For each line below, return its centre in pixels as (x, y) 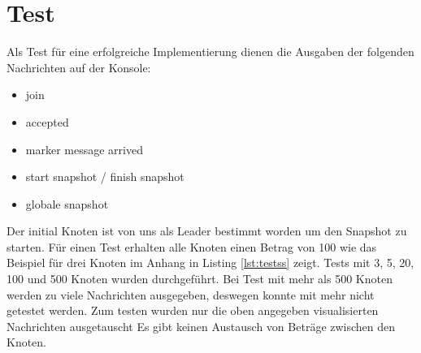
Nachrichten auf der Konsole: (79, 67)
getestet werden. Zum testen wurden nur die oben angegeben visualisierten (193, 310)
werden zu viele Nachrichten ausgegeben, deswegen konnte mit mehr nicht (191, 294)
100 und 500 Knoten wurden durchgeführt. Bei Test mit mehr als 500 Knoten (200, 279)
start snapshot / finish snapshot (105, 176)
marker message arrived (84, 149)
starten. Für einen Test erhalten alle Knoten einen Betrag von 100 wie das (192, 246)
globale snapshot (67, 203)
